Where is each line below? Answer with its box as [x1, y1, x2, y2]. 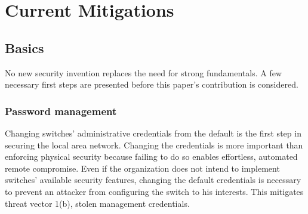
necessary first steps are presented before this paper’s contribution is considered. [5, 78, 298, 91]
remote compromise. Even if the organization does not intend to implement [5, 162, 280, 174]
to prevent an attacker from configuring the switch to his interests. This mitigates [5, 185, 304, 197]
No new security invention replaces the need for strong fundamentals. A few [5, 66, 282, 79]
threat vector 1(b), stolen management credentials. [5, 197, 190, 209]
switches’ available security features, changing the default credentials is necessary [5, 173, 301, 186]
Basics [5, 38, 44, 57]
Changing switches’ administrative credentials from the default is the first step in [5, 126, 301, 139]
